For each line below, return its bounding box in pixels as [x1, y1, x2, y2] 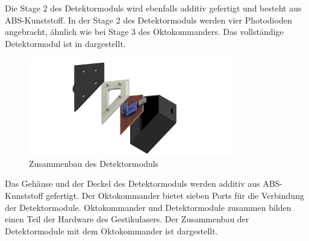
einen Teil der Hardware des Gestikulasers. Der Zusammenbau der [5, 213, 249, 225]
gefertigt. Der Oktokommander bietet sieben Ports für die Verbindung [46, 189, 304, 201]
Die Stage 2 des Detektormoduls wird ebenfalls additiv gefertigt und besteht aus [5, 2, 302, 14]
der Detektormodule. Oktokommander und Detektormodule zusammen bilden [5, 201, 292, 213]
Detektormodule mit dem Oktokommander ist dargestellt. [5, 224, 218, 237]
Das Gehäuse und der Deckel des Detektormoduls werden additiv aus [5, 177, 260, 190]
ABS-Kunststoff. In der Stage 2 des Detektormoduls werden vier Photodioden [5, 13, 292, 26]
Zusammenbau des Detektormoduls [29, 157, 159, 169]
